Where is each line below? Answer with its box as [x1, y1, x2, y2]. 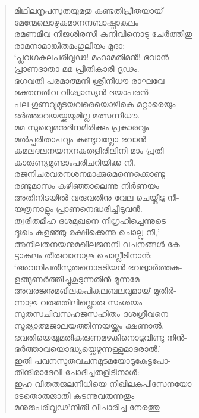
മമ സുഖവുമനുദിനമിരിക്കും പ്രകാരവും [14, 120, 149, 133]
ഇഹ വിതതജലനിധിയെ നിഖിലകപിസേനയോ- [14, 378, 194, 389]
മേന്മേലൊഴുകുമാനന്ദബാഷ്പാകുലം [14, 15, 138, 28]
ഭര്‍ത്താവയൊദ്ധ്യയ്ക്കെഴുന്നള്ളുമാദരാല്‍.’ [14, 342, 161, 355]
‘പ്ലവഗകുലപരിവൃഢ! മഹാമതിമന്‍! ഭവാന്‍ [14, 51, 169, 63]
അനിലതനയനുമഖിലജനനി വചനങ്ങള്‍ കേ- [14, 237, 183, 249]
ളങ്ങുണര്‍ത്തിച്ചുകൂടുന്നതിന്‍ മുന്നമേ [14, 272, 140, 285]
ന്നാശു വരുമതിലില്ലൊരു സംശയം [14, 295, 143, 308]
